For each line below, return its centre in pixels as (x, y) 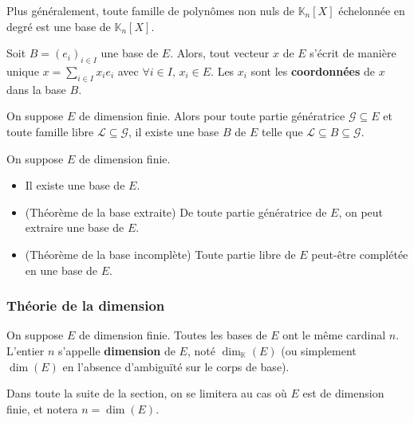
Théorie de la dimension (86, 305)
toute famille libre (50, 131)
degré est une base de (59, 26)
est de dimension (343, 393)
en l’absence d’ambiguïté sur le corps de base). (176, 366)
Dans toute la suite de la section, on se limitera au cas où (147, 393)
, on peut (361, 211)
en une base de (61, 270)
